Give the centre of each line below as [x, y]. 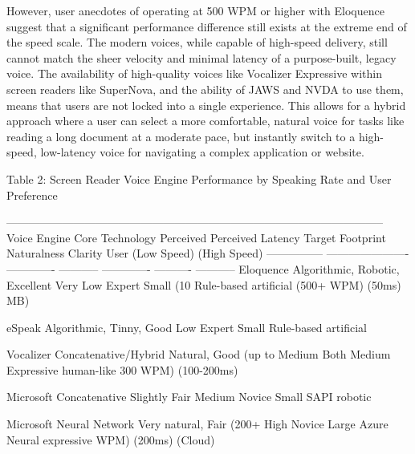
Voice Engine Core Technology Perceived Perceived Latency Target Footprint [196, 237]
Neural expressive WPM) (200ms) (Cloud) [111, 439]
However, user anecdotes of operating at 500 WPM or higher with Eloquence [195, 10]
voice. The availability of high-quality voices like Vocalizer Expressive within [194, 73]
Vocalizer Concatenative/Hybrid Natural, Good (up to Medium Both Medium [199, 354]
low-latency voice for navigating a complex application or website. [202, 152]
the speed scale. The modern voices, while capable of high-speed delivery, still [197, 42]
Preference [32, 195]
